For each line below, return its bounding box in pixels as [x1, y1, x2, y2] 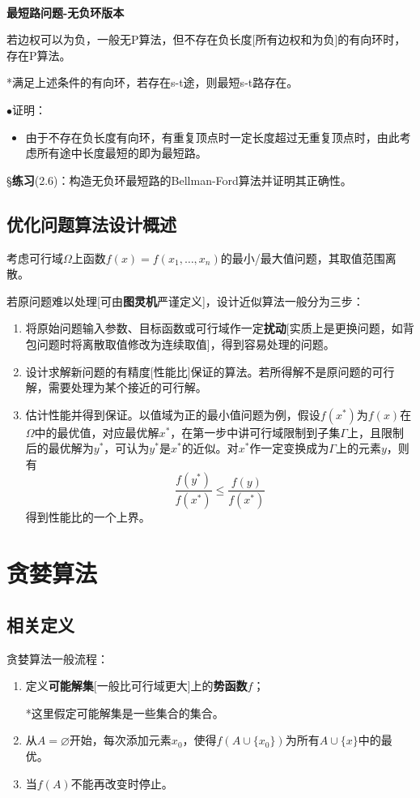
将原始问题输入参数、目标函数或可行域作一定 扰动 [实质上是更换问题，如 [25, 320, 403, 337]
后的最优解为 [25, 440, 94, 457]
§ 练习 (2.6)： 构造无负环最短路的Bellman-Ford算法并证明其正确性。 [6, 171, 352, 188]
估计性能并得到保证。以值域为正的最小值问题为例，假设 [25, 405, 320, 423]
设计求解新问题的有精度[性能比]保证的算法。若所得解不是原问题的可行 [25, 363, 395, 380]
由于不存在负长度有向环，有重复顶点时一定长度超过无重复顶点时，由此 [25, 128, 400, 145]
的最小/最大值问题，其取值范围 [220, 249, 385, 266]
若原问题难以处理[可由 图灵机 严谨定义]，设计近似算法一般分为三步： [6, 292, 364, 309]
